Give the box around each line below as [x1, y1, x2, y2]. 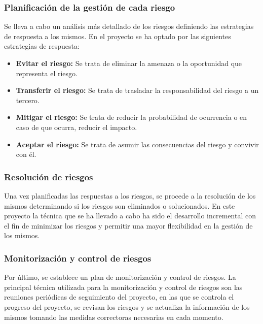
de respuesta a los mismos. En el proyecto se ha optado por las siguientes [4, 30, 231, 41]
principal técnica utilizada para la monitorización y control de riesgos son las [4, 281, 243, 292]
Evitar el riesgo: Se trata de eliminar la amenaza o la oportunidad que [16, 58, 242, 68]
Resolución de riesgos [4, 170, 93, 183]
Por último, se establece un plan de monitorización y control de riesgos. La [4, 272, 236, 282]
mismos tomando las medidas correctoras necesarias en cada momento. [4, 311, 223, 322]
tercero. [16, 94, 40, 105]
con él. [16, 149, 36, 159]
